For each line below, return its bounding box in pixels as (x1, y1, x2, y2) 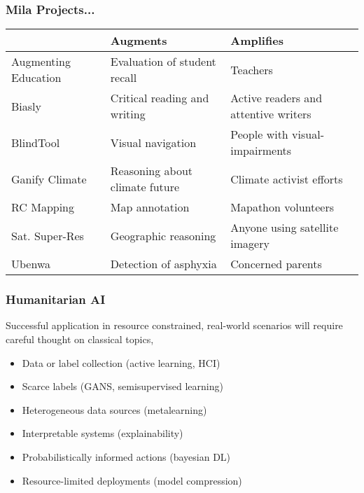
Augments (110, 32, 167, 49)
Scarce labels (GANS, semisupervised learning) (22, 379, 223, 394)
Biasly (11, 97, 41, 114)
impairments (230, 142, 292, 159)
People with (230, 126, 288, 143)
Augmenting (11, 53, 71, 70)
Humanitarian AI (6, 291, 106, 308)
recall (110, 69, 137, 86)
